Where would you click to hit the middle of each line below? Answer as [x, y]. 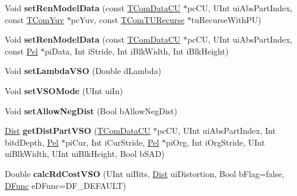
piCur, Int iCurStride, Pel [112, 142]
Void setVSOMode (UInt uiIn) [64, 90]
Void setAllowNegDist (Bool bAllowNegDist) [91, 110]
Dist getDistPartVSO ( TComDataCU [78, 131]
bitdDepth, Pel [32, 142]
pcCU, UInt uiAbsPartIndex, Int [217, 131]
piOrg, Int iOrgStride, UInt [215, 142]
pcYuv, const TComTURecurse [128, 19]
